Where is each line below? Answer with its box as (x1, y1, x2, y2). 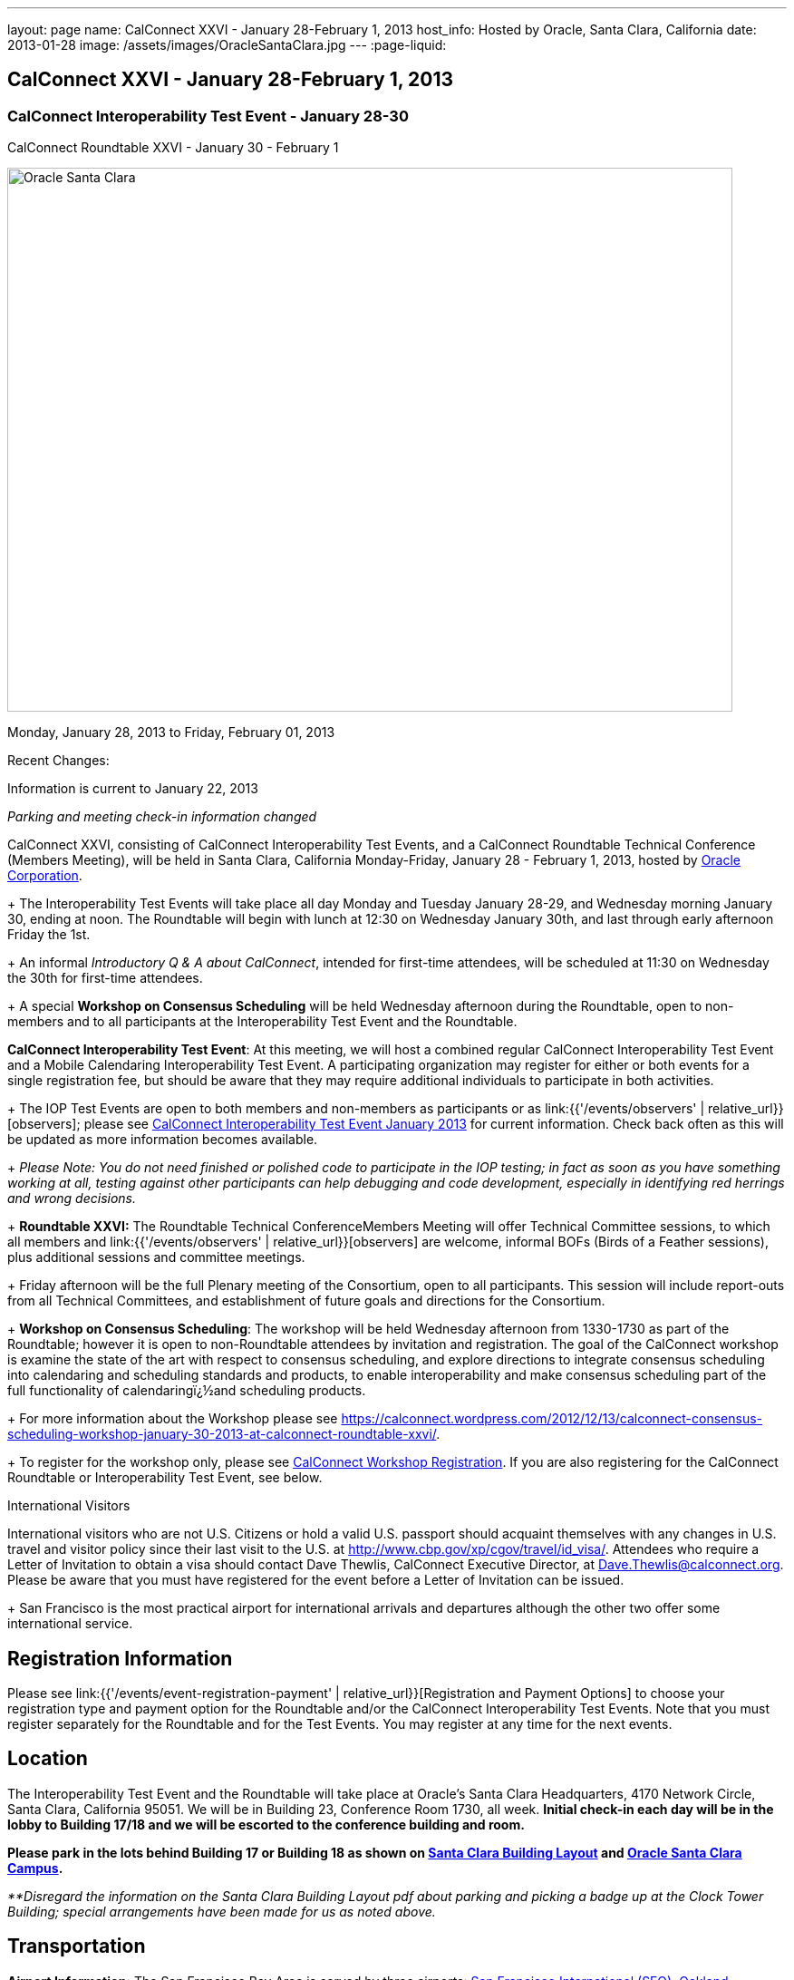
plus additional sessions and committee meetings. (7, 1249, 305, 1266)
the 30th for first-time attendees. (7, 970, 203, 986)
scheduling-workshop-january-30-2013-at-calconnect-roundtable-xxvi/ (7, 1426, 437, 1442)
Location (7, 1747, 88, 1771)
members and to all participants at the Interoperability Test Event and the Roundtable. (7, 1014, 518, 1030)
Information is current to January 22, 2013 (7, 781, 258, 797)
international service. (7, 1616, 133, 1632)
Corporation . (7, 868, 82, 884)
